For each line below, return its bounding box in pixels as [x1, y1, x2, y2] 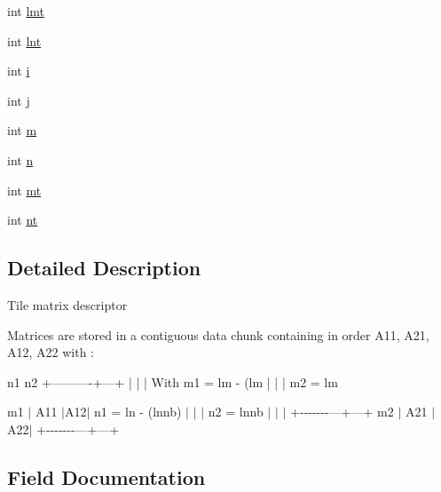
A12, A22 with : [7, 343, 94, 361]
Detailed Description [7, 254, 201, 282]
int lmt [7, 2, 45, 20]
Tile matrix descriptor [7, 295, 128, 313]
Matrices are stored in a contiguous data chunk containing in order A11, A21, [7, 325, 429, 344]
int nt [7, 210, 38, 229]
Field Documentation [7, 463, 206, 490]
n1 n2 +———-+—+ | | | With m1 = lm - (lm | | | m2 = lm [7, 372, 338, 391]
